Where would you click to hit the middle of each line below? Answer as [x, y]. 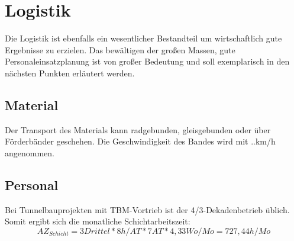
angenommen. [30, 152]
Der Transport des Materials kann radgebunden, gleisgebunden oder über [138, 129]
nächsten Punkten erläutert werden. [70, 73]
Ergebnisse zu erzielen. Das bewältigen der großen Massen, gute [120, 49]
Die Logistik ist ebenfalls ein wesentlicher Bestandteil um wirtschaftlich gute [143, 38]
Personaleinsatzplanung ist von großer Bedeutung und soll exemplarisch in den [147, 61]
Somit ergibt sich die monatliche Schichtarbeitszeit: [98, 221]
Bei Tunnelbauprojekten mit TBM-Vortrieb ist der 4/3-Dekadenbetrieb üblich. [147, 209]
